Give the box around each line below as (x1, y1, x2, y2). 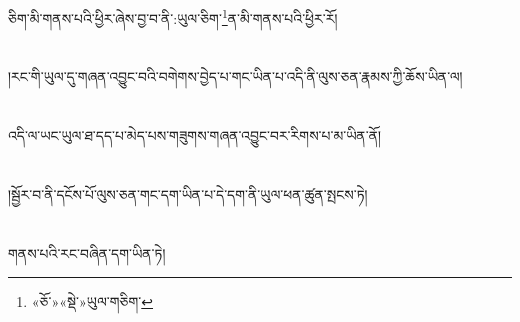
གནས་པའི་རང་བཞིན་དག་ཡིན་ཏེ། (8, 242, 166, 263)
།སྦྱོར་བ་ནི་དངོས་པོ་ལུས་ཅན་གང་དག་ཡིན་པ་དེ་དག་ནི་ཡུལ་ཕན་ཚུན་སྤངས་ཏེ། (8, 184, 368, 204)
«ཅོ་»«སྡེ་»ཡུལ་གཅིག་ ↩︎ (31, 291, 154, 312)
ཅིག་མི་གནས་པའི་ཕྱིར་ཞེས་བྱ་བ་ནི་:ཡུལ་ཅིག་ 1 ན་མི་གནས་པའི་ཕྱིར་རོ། (8, 5, 338, 28)
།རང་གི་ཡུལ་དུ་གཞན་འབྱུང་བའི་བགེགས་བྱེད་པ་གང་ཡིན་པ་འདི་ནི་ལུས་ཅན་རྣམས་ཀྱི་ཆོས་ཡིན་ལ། (8, 66, 463, 87)
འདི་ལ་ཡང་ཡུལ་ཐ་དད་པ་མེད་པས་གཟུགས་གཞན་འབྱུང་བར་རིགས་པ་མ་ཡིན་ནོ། (8, 125, 382, 146)
